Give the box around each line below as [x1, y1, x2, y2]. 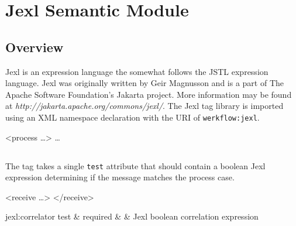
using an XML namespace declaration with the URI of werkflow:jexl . [5, 111, 260, 123]
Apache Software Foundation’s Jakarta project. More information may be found [5, 88, 292, 100]
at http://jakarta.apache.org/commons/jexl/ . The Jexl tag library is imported [5, 100, 284, 112]
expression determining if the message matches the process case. [5, 171, 235, 183]
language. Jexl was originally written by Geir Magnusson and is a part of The [5, 77, 284, 89]
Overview [5, 37, 64, 56]
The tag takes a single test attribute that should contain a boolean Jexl [5, 159, 266, 172]
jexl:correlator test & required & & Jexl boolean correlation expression [5, 210, 259, 222]
